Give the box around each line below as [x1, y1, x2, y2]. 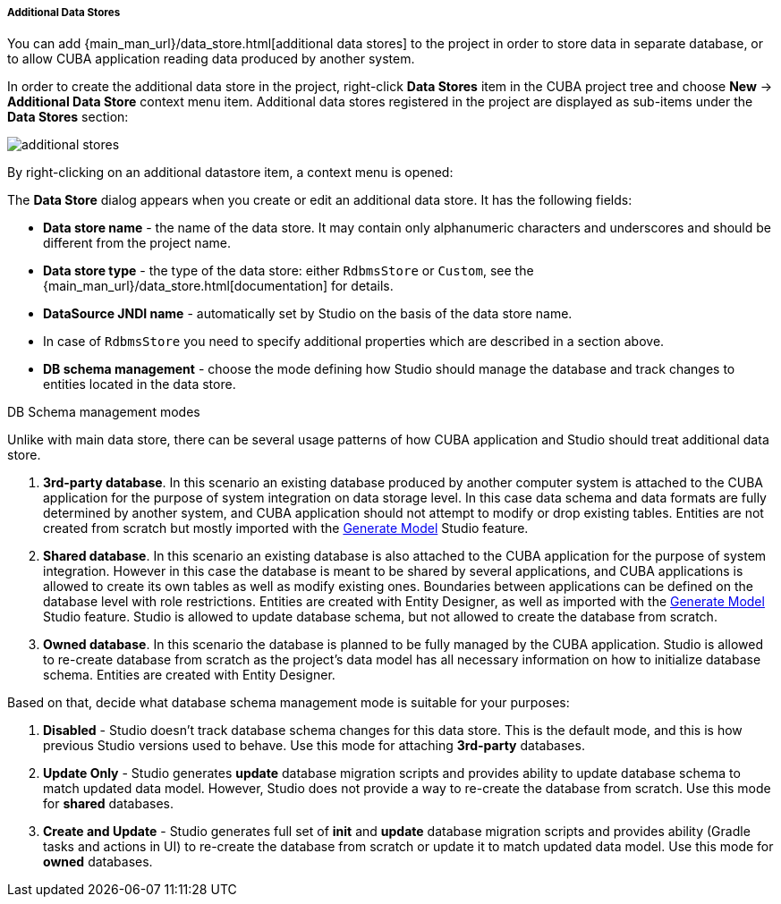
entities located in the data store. [43, 376, 236, 393]
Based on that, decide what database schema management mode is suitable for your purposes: [7, 695, 570, 711]
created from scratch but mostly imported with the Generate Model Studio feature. [43, 520, 529, 536]
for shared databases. [43, 796, 174, 812]
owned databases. [43, 854, 153, 870]
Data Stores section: [7, 109, 129, 125]
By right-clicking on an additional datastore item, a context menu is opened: [7, 165, 454, 181]
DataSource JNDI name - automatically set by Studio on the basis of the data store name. [43, 306, 573, 322]
